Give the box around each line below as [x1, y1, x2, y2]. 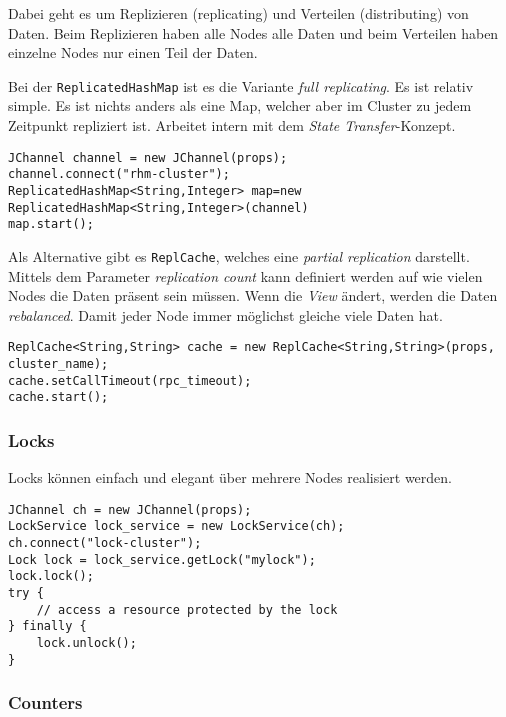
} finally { [8, 619, 87, 634]
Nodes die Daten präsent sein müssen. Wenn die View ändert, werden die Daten [8, 285, 498, 306]
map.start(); [8, 217, 94, 232]
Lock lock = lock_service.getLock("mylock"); [8, 552, 316, 567]
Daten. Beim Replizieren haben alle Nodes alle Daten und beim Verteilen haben [8, 22, 499, 43]
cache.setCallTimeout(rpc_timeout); [8, 373, 252, 388]
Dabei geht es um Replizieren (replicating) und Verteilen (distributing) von [8, 3, 469, 23]
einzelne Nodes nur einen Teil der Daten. [8, 42, 258, 63]
